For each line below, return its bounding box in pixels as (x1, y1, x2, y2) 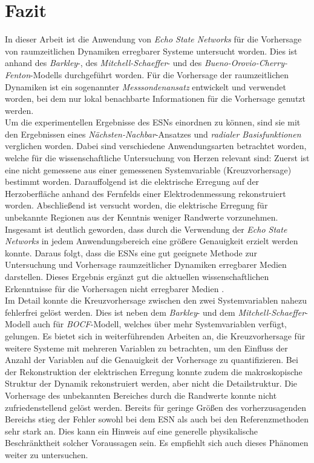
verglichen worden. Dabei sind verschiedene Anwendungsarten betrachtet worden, (5, 139, 307, 152)
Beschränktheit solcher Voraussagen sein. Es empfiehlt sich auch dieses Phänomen (5, 436, 309, 449)
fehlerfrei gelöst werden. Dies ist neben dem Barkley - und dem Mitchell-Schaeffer (5, 305, 306, 318)
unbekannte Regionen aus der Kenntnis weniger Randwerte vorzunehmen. (5, 211, 278, 224)
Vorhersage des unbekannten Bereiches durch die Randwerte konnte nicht (5, 388, 277, 401)
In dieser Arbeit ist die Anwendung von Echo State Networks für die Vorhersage (5, 33, 302, 45)
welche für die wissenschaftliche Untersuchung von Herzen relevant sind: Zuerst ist (5, 152, 310, 164)
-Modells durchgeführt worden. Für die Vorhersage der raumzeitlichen (30, 68, 289, 81)
